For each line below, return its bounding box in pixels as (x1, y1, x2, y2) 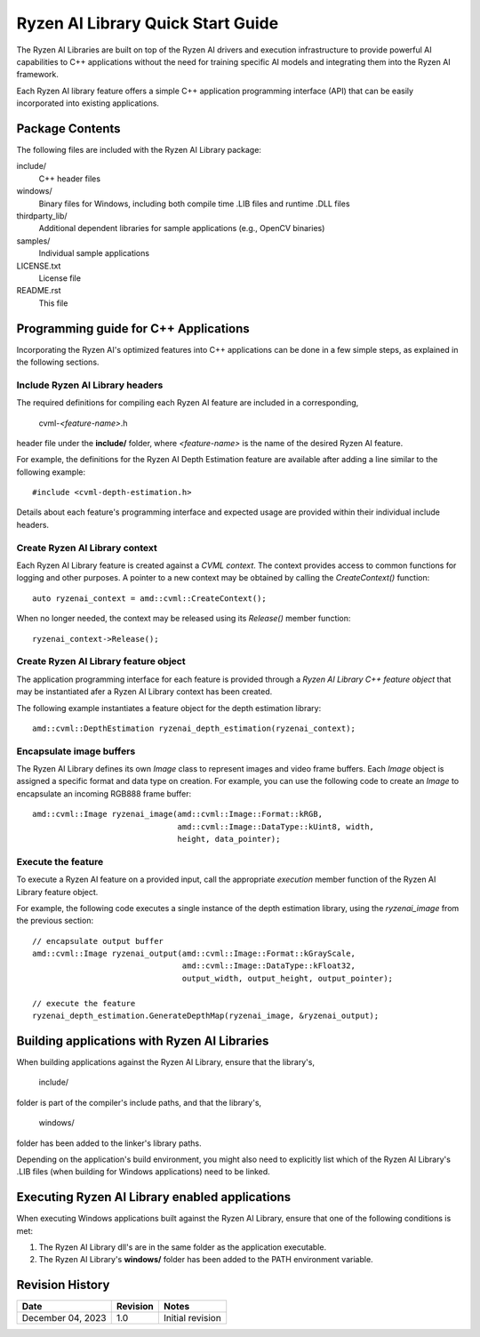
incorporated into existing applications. (16, 98, 160, 108)
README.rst (16, 285, 61, 296)
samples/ (16, 236, 51, 246)
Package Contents (16, 121, 121, 136)
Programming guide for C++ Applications (16, 321, 251, 336)
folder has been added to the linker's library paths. (16, 1138, 202, 1149)
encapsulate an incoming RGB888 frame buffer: (16, 788, 191, 799)
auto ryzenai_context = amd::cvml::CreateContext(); (32, 593, 267, 604)
